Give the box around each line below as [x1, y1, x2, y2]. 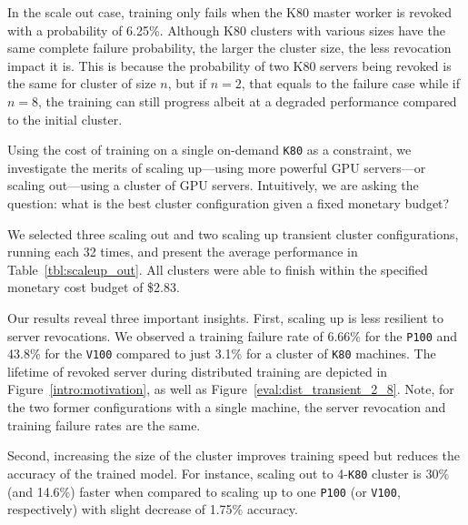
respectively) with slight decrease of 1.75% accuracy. [7, 500, 298, 519]
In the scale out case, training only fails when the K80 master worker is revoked [7, 3, 452, 21]
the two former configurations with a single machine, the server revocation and [7, 398, 446, 417]
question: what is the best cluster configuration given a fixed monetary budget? [7, 194, 450, 212]
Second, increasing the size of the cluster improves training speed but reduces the [7, 446, 461, 465]
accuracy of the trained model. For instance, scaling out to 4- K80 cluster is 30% [7, 463, 450, 482]
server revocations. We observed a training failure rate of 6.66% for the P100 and [7, 326, 458, 345]
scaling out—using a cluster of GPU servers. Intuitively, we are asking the [7, 176, 419, 195]
